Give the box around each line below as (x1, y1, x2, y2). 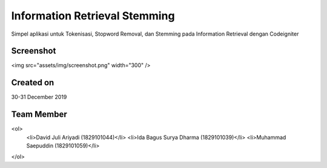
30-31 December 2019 (11, 94, 67, 101)
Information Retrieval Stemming (11, 9, 175, 22)
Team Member (11, 109, 67, 120)
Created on (11, 77, 54, 88)
